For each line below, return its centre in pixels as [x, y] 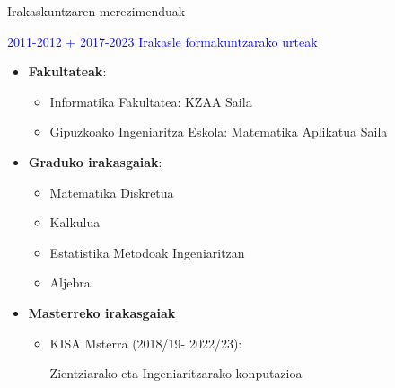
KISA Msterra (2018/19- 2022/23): [146, 343]
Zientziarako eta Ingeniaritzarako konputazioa [176, 373]
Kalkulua [75, 222]
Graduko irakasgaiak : [95, 161]
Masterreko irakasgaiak [102, 312]
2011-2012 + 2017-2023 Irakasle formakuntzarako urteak [162, 41]
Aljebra [70, 282]
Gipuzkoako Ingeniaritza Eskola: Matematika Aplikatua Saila [219, 132]
